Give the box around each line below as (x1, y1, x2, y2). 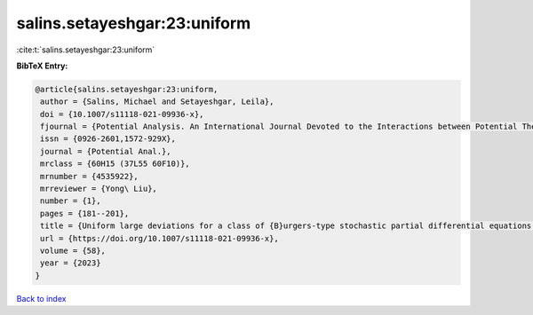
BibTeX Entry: (16, 60, 68, 71)
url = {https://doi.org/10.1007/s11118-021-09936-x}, (40, 233, 279, 243)
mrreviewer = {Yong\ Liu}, (40, 184, 157, 194)
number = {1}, (40, 196, 101, 206)
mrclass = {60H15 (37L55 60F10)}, (40, 159, 190, 169)
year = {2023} (40, 258, 101, 268)
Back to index (16, 293, 67, 303)
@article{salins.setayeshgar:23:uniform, (35, 84, 219, 94)
